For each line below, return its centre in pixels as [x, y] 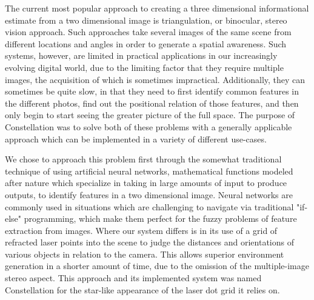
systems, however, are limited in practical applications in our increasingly [141, 55]
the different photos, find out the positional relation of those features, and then [152, 103]
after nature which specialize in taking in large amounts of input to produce [146, 183]
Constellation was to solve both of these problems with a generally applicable [149, 126]
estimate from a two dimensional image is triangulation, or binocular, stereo [146, 20]
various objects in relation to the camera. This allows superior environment [145, 254]
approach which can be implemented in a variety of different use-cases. [136, 138]
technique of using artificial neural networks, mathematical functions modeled [149, 171]
